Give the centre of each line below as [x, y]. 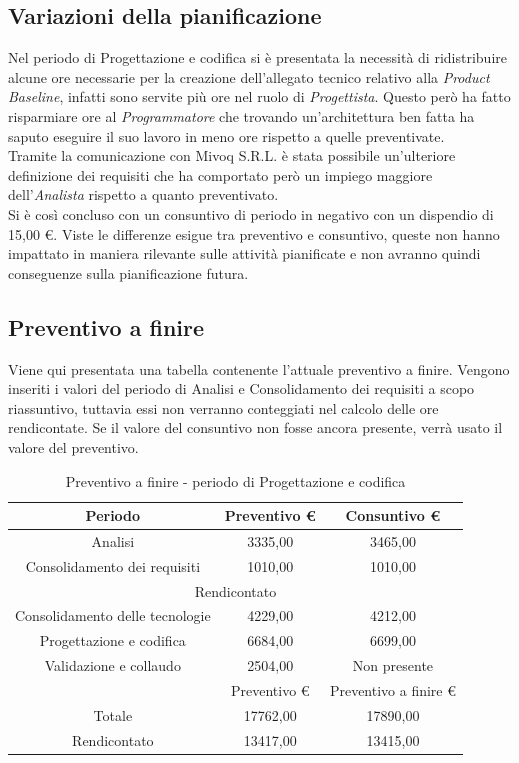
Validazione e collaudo [112, 665]
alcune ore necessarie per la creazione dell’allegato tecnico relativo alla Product [249, 76]
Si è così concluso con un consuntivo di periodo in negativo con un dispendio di [251, 213]
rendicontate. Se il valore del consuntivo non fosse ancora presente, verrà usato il [255, 427]
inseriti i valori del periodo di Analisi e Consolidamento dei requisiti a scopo [241, 388]
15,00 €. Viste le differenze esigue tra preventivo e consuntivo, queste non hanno [254, 233]
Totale [113, 714]
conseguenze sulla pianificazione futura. [128, 272]
